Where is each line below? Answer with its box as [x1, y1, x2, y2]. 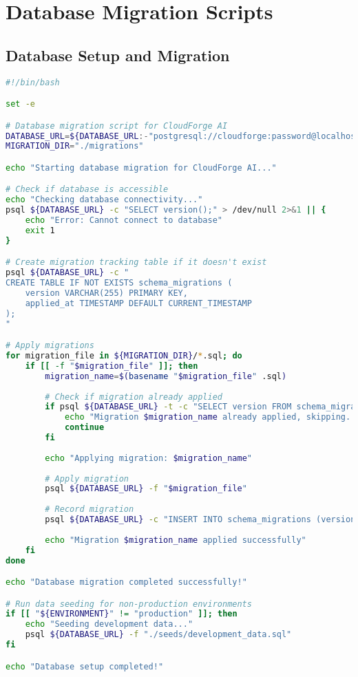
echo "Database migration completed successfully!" [6, 577, 247, 588]
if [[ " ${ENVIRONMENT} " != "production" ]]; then [6, 609, 238, 619]
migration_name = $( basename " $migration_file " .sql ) [45, 371, 287, 381]
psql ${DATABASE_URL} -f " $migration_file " [45, 484, 247, 494]
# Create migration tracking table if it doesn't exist [6, 257, 267, 268]
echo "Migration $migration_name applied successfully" [45, 535, 306, 545]
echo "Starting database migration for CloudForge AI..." [6, 162, 277, 173]
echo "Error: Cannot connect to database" [25, 215, 223, 226]
